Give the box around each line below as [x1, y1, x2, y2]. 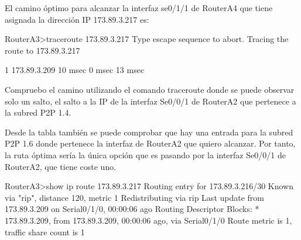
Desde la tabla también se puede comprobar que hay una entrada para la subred [5, 126, 293, 138]
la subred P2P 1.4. [5, 106, 71, 119]
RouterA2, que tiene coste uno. [5, 160, 117, 172]
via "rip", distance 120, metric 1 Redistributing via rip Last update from [5, 191, 264, 203]
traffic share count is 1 [5, 225, 85, 238]
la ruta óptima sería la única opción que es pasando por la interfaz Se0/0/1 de [5, 148, 286, 161]
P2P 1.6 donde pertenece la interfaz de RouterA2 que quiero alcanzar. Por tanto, [5, 137, 296, 149]
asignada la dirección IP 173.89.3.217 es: [5, 13, 149, 25]
